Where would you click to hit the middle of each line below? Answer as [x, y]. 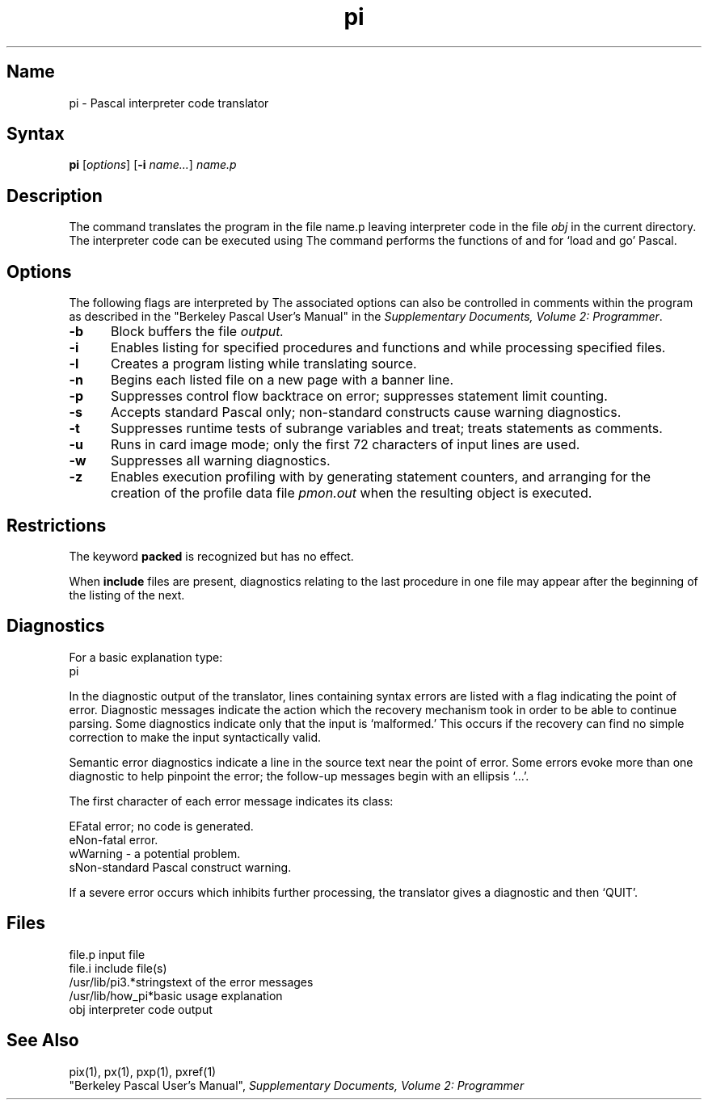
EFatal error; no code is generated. [161, 826]
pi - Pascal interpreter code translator [169, 103]
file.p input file [107, 954]
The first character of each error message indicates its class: [231, 801]
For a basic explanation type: [146, 657]
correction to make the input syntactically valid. [195, 737]
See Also [43, 1041]
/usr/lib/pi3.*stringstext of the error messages [191, 982]
